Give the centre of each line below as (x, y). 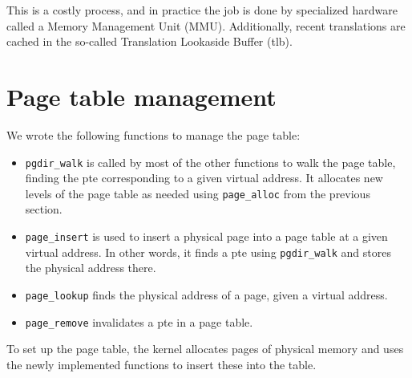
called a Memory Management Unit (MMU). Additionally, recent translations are (206, 25)
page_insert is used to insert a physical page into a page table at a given (206, 236)
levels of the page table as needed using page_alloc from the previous (198, 193)
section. (44, 209)
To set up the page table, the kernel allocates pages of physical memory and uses (205, 349)
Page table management (141, 96)
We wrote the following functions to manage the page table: (153, 134)
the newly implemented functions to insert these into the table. (162, 364)
